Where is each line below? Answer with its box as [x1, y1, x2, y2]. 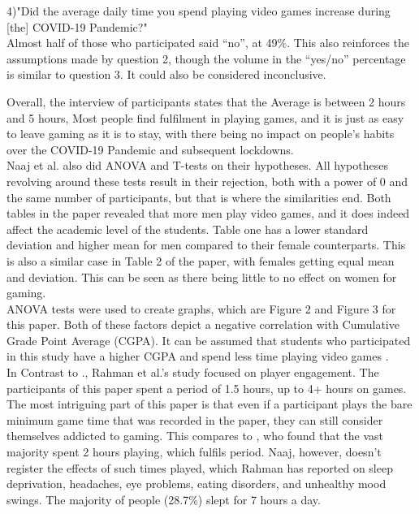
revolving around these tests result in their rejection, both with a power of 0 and [6, 172, 408, 189]
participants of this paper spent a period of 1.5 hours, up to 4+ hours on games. [6, 379, 407, 396]
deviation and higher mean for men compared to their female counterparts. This [6, 236, 406, 253]
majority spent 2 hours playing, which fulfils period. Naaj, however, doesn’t [6, 443, 382, 460]
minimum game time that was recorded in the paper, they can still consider [6, 411, 383, 428]
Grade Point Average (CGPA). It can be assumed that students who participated [6, 331, 411, 348]
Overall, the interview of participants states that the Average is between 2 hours [6, 93, 406, 110]
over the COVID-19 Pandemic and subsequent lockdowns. [6, 140, 294, 158]
